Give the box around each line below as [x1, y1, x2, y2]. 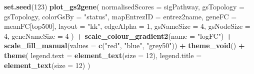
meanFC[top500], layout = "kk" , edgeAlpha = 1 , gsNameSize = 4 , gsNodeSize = [4, 21, 250, 31]
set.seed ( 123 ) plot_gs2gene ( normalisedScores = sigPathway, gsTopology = [4, 1, 244, 11]
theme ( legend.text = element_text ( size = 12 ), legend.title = [4, 50, 202, 60]
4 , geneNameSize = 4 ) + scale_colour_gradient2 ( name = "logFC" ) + [4, 30, 232, 41]
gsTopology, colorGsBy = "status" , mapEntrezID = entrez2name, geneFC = [4, 11, 237, 21]
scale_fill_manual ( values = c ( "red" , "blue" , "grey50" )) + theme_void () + [4, 40, 245, 51]
